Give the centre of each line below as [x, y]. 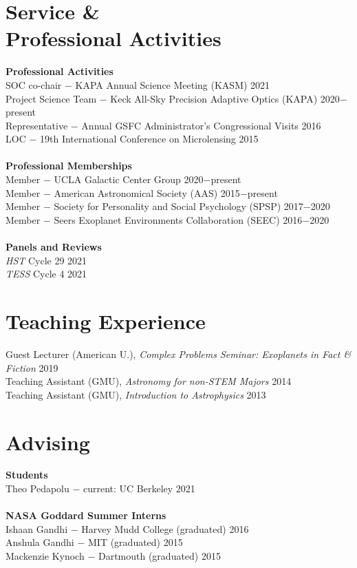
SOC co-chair [34, 84]
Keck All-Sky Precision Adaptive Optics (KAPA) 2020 [225, 98]
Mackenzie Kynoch [45, 556]
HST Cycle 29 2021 [46, 260]
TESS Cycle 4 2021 [46, 274]
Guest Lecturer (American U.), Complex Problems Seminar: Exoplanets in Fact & [178, 354]
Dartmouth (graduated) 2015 [159, 556]
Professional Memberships [69, 166]
